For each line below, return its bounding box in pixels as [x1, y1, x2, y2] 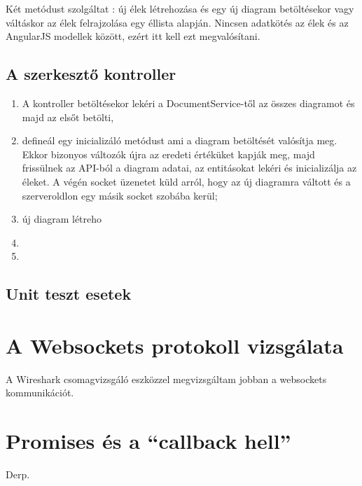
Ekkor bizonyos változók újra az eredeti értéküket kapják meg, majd [22, 146, 315, 161]
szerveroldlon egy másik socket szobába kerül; [22, 188, 218, 202]
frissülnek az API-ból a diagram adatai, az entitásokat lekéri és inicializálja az [22, 160, 357, 175]
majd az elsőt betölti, [22, 109, 114, 124]
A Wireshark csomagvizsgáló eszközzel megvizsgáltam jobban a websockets [6, 371, 327, 386]
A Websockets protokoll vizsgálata [6, 331, 344, 359]
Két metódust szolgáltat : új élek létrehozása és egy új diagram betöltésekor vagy [6, 1, 354, 15]
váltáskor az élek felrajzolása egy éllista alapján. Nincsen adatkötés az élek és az [6, 15, 349, 29]
